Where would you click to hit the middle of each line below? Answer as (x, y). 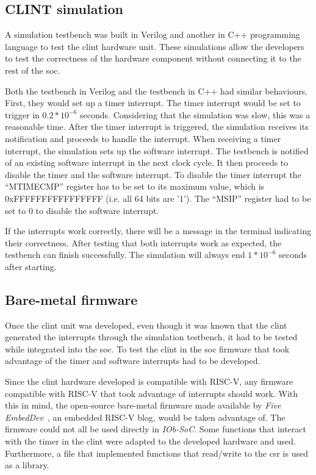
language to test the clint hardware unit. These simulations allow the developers (155, 46)
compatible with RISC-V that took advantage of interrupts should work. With (152, 393)
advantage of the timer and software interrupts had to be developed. (133, 361)
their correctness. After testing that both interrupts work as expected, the (143, 242)
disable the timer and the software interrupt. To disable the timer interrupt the (153, 174)
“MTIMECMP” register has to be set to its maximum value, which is (135, 186)
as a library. (27, 465)
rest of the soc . (33, 70)
